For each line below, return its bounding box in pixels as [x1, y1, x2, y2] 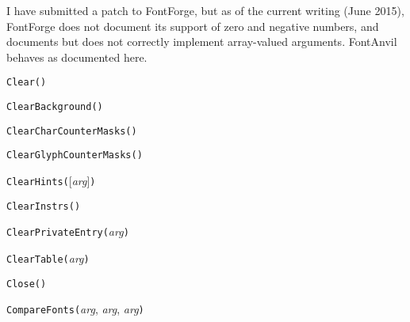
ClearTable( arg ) [6, 249, 90, 266]
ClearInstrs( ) [6, 200, 81, 212]
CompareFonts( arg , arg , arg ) [6, 301, 144, 317]
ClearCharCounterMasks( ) [6, 125, 137, 137]
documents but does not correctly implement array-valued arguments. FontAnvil [6, 33, 397, 50]
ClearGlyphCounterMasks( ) [6, 150, 143, 161]
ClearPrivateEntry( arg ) [6, 223, 129, 240]
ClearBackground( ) [6, 101, 103, 113]
